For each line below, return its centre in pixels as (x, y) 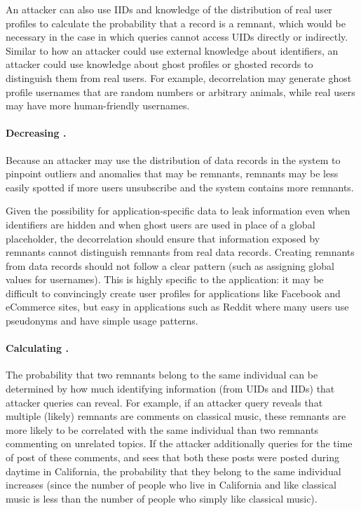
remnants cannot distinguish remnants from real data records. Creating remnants (180, 252)
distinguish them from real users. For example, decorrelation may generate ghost (179, 77)
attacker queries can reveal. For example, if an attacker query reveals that (164, 402)
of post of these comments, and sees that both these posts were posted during (172, 457)
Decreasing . (36, 133)
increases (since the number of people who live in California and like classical (171, 485)
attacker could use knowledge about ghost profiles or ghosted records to (159, 64)
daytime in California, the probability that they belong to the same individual (173, 471)
